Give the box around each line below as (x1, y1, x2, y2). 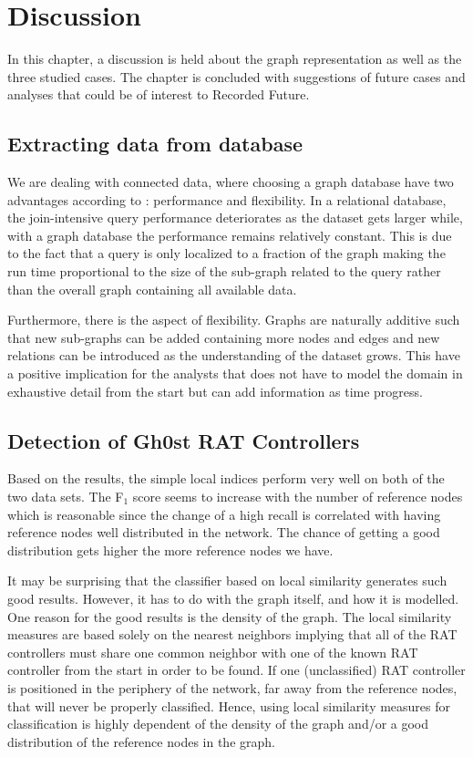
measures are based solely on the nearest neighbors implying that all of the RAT (7, 625, 458, 644)
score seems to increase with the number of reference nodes (132, 487, 463, 506)
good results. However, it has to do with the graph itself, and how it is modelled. (7, 589, 459, 607)
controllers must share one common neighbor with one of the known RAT (7, 642, 418, 661)
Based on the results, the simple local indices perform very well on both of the (7, 469, 445, 488)
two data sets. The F (7, 487, 124, 506)
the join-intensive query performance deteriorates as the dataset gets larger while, (7, 208, 463, 227)
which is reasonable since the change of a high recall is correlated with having (7, 504, 441, 524)
